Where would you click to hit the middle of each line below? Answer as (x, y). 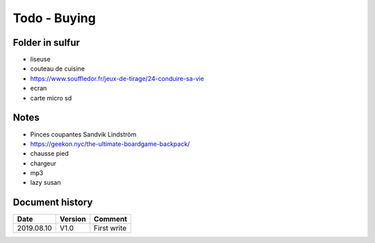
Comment (111, 219)
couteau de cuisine (58, 69)
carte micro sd (51, 98)
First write (110, 228)
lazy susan (45, 183)
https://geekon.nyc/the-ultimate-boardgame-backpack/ (110, 144)
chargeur (43, 163)
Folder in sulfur (46, 43)
